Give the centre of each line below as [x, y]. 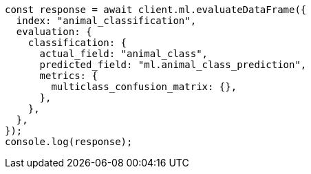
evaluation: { [54, 32]
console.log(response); [69, 142]
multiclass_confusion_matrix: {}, [144, 87]
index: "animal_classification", [106, 21]
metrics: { [68, 76]
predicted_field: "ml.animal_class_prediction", [173, 65]
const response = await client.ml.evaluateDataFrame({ [156, 10]
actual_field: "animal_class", [124, 54]
